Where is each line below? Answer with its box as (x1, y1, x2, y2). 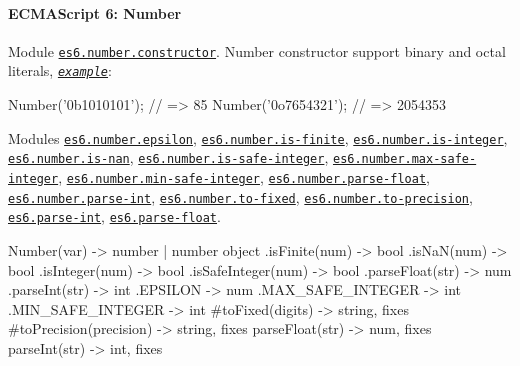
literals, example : (8, 60, 112, 81)
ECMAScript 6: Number (8, 2, 182, 23)
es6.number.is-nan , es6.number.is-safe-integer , (8, 147, 329, 168)
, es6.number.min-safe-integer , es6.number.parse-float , (58, 167, 430, 188)
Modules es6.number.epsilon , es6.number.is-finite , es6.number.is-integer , (8, 127, 508, 148)
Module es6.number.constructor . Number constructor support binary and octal (8, 40, 506, 61)
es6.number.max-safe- (332, 152, 477, 167)
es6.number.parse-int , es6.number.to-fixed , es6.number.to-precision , (8, 186, 473, 207)
